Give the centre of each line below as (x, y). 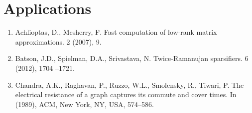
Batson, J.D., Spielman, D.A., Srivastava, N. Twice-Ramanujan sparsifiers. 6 (132, 58)
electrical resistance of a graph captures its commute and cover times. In (126, 94)
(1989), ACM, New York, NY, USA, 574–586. (84, 104)
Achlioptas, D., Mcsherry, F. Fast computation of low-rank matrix (116, 32)
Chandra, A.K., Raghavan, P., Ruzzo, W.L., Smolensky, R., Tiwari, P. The (129, 85)
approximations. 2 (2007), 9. (58, 41)
